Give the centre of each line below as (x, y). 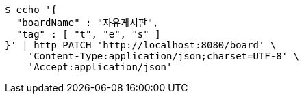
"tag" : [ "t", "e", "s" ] (88, 34)
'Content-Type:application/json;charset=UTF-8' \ (163, 56)
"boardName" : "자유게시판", (87, 23)
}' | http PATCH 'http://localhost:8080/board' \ (141, 45)
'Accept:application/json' (100, 67)
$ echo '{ (31, 10)
